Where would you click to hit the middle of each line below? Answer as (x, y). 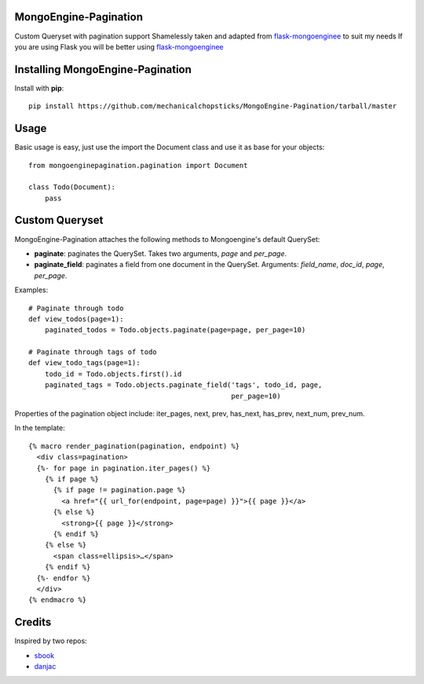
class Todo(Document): (72, 187)
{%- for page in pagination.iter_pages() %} (124, 468)
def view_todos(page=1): (76, 319)
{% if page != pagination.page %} (119, 490)
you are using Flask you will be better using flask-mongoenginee (119, 46)
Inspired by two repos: (51, 641)
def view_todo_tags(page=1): (84, 363)
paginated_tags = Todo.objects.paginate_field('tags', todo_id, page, (183, 385)
